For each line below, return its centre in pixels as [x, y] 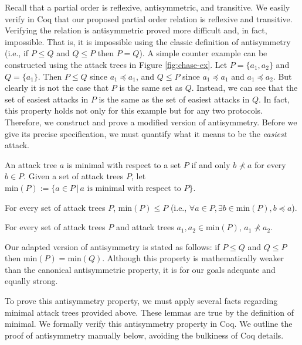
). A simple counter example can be [203, 53]
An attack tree [31, 164]
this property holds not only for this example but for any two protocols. [134, 110]
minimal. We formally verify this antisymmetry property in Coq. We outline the [149, 324]
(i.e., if [17, 53]
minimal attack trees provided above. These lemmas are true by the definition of [150, 312]
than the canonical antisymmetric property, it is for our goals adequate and [140, 269]
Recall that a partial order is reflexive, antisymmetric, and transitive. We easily [147, 7]
